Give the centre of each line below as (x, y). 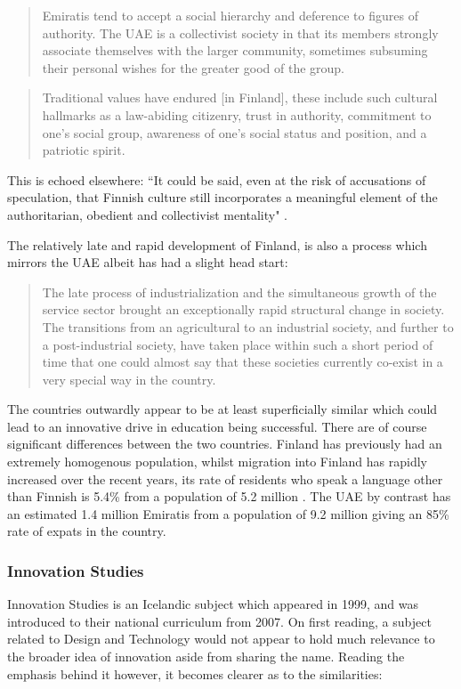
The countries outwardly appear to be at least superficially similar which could (222, 409)
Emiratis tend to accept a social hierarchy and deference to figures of (230, 15)
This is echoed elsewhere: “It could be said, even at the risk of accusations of (217, 179)
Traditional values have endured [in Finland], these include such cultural (240, 97)
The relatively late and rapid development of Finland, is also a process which (217, 244)
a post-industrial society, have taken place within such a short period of (238, 344)
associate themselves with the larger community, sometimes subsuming (235, 50)
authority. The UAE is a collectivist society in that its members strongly (240, 32)
